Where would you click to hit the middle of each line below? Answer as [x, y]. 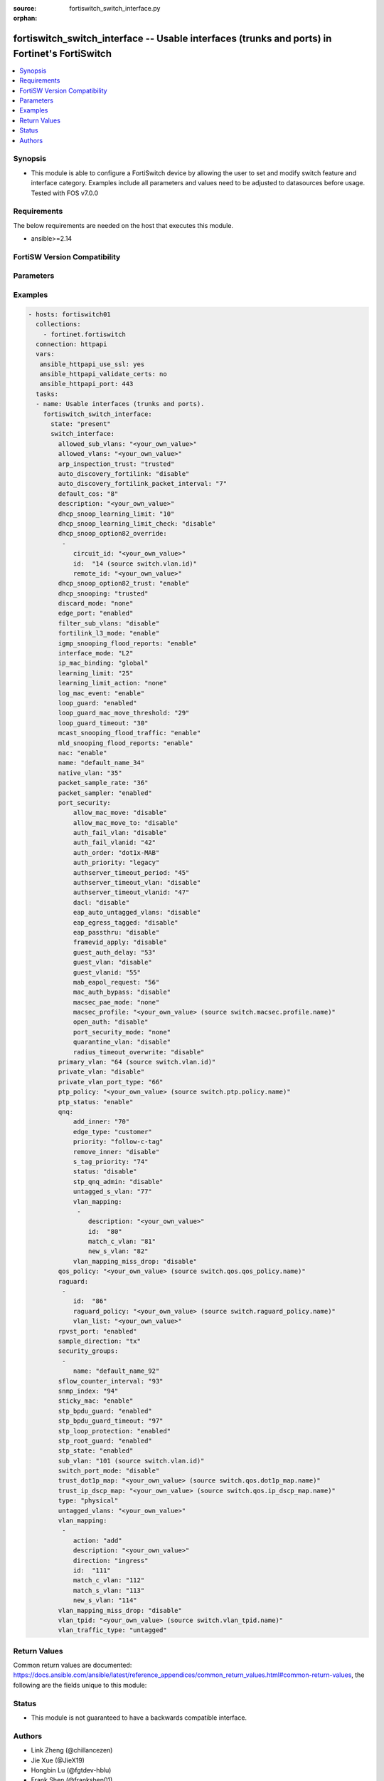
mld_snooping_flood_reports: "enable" [126, 743]
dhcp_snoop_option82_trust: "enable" [124, 583]
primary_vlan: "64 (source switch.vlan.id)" [137, 1062]
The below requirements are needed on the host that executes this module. [123, 225]
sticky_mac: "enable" [96, 1401]
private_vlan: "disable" [101, 1072]
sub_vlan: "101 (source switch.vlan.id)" [131, 1461]
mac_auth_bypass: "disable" [122, 992]
